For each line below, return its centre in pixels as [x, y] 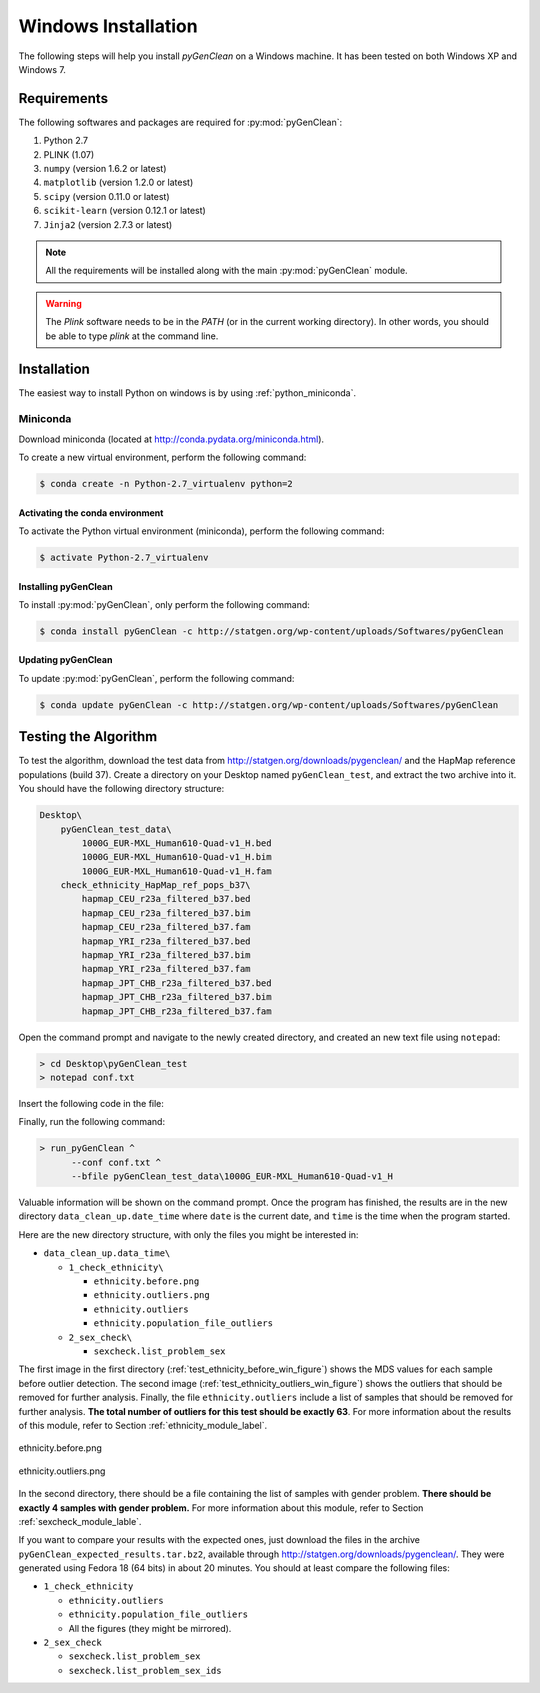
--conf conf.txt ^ [116, 1162]
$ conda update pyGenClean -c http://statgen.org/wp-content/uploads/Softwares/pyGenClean [269, 704]
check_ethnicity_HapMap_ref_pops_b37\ [155, 885]
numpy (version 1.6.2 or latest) [105, 169]
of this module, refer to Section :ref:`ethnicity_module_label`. [143, 1425]
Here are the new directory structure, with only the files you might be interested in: [188, 1234]
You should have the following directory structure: [121, 789]
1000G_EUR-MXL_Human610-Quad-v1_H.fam [176, 871]
